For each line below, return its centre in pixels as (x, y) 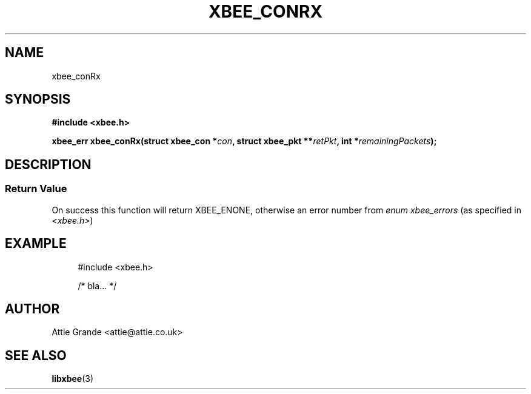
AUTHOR (32, 309)
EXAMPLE (36, 244)
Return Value (36, 189)
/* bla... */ (97, 285)
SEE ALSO (36, 355)
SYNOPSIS (38, 99)
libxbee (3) (73, 379)
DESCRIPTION (48, 164)
